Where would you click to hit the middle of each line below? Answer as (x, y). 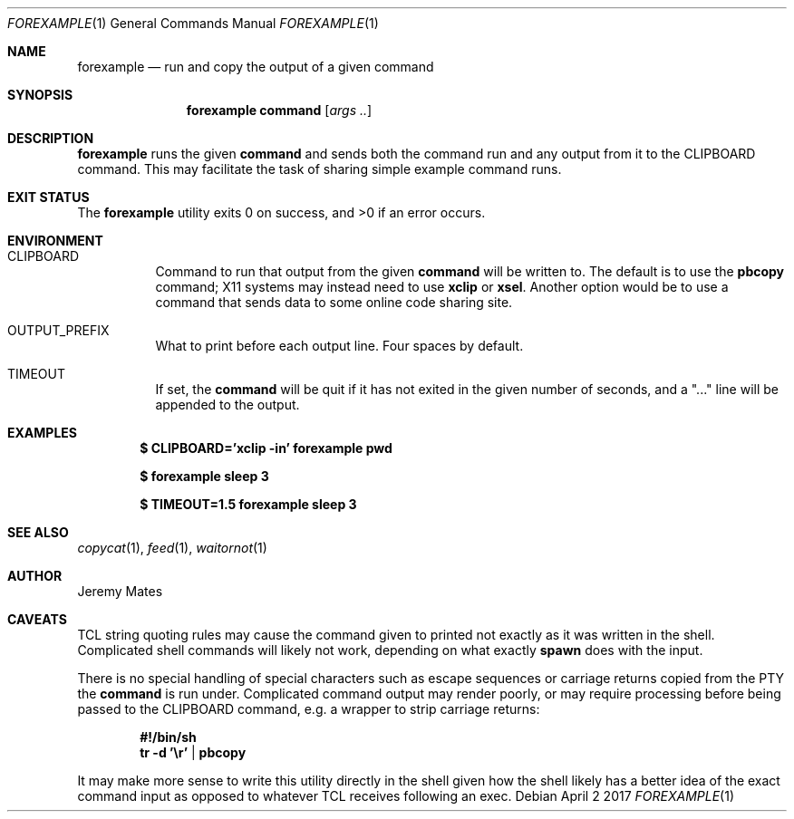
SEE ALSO (38, 532)
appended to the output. (228, 405)
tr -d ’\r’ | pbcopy (193, 752)
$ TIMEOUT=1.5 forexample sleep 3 (248, 504)
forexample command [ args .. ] (279, 110)
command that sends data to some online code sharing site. (334, 302)
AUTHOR (35, 576)
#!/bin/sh (168, 737)
